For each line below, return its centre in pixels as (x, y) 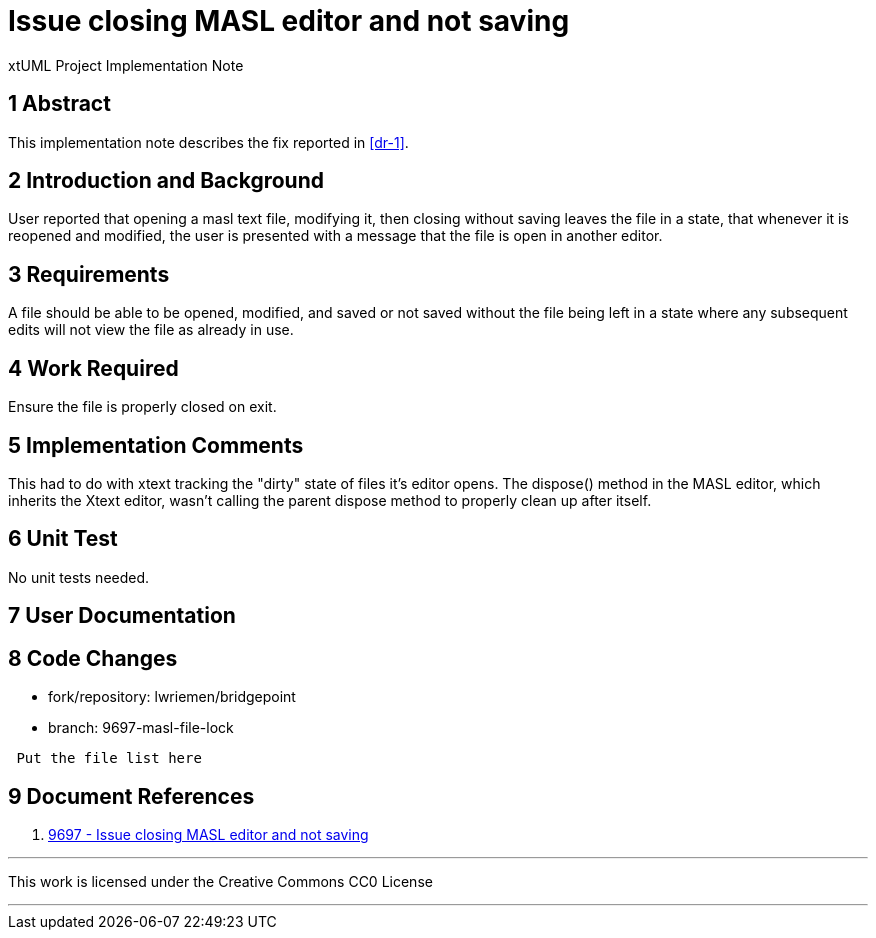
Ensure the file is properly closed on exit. (142, 407)
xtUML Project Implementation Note (126, 65)
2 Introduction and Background (166, 181)
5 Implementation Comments (156, 445)
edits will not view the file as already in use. (151, 330)
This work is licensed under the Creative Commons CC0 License (220, 881)
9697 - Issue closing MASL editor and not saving (208, 834)
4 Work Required (93, 368)
